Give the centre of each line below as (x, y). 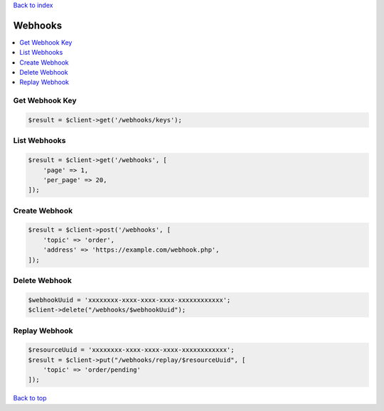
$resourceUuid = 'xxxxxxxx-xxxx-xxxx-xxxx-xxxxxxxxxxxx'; (131, 350)
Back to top (30, 398)
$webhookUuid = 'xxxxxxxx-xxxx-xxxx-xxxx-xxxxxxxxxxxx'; (129, 300)
